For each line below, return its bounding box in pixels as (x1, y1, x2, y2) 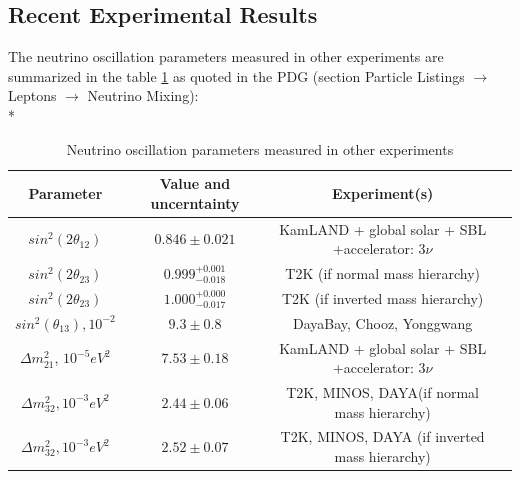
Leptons (8, 85, 57, 106)
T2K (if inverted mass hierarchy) (281, 287, 484, 308)
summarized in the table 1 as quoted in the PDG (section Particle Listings (8, 65, 465, 86)
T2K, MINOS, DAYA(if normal (286, 382, 480, 403)
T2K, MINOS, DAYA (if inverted (280, 426, 485, 447)
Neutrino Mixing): (87, 85, 199, 106)
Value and (159, 173, 231, 194)
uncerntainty (150, 192, 240, 213)
